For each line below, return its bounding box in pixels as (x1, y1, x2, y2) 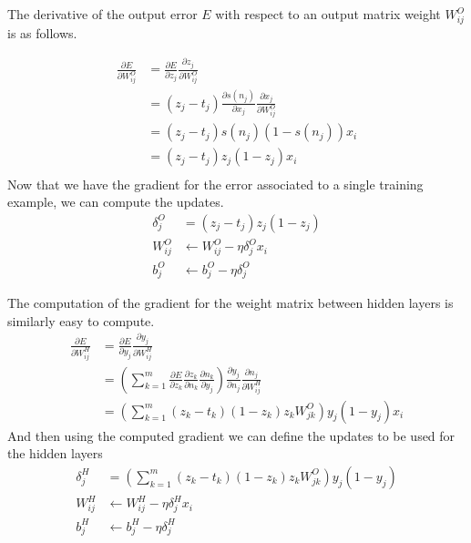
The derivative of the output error (7, 5, 198, 23)
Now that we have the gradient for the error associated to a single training (7, 174, 424, 193)
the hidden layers (7, 444, 103, 463)
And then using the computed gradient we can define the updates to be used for (7, 425, 456, 445)
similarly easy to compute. (7, 311, 155, 330)
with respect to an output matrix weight (215, 5, 441, 23)
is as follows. (7, 23, 77, 42)
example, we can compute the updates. (7, 192, 224, 211)
